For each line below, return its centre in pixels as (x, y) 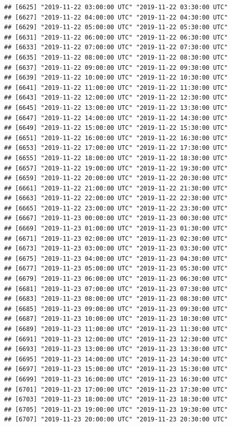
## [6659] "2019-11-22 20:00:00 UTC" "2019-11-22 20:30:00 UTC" (116, 178)
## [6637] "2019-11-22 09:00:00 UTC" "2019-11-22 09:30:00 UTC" (116, 67)
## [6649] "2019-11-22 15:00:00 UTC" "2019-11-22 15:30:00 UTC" (116, 128)
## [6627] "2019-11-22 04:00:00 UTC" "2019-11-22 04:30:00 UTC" (116, 17)
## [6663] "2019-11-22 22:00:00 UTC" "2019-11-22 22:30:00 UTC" (116, 198)
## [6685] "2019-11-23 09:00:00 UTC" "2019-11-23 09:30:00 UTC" (116, 309)
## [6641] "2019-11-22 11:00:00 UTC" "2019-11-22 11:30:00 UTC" (116, 88)
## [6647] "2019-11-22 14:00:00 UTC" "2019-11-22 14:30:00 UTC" (116, 118)
